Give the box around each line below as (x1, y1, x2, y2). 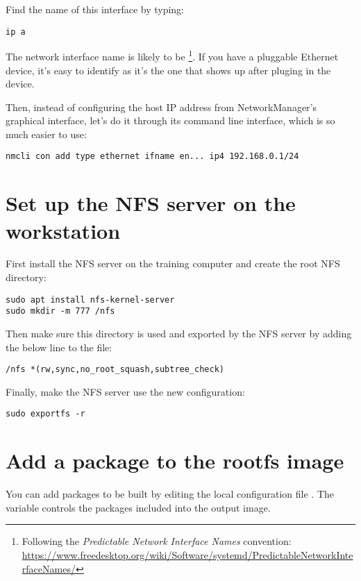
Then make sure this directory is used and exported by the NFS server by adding (6, 326, 352, 340)
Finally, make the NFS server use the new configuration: (6, 384, 245, 398)
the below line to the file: (6, 339, 112, 354)
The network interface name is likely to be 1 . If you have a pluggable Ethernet (6, 47, 339, 63)
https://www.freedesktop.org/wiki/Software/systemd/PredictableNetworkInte (22, 547, 353, 562)
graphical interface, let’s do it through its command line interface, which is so (6, 113, 335, 128)
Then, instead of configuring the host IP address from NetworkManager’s (6, 99, 317, 114)
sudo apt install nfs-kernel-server (6, 294, 175, 305)
